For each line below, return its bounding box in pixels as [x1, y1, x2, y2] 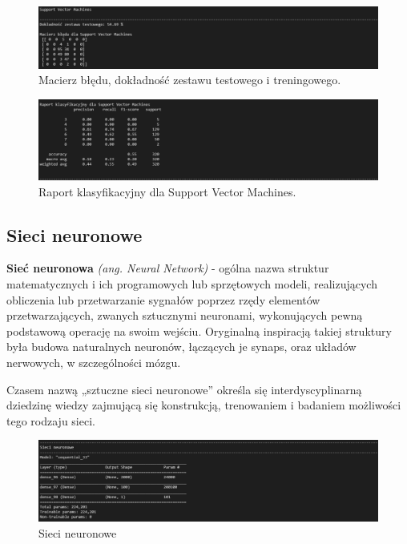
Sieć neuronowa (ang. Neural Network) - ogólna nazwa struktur [6, 260, 329, 276]
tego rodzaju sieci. [6, 412, 95, 429]
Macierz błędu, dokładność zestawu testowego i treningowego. [38, 71, 341, 88]
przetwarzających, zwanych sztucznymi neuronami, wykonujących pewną [6, 307, 363, 324]
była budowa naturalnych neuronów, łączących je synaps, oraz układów [6, 338, 357, 355]
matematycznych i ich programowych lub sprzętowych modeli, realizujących [6, 276, 377, 292]
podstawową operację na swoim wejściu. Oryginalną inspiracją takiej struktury [6, 322, 392, 339]
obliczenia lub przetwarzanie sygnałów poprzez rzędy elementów [6, 291, 320, 308]
